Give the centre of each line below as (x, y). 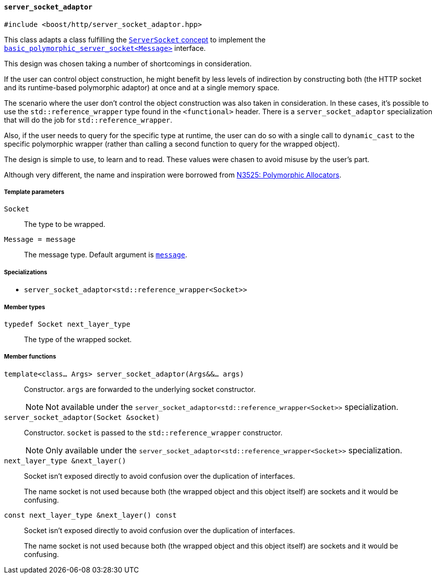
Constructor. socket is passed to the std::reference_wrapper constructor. (153, 432)
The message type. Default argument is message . (106, 255)
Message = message (40, 240)
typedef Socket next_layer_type (67, 324)
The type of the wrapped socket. (78, 339)
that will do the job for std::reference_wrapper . (88, 120)
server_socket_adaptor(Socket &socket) (82, 417)
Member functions (30, 357)
